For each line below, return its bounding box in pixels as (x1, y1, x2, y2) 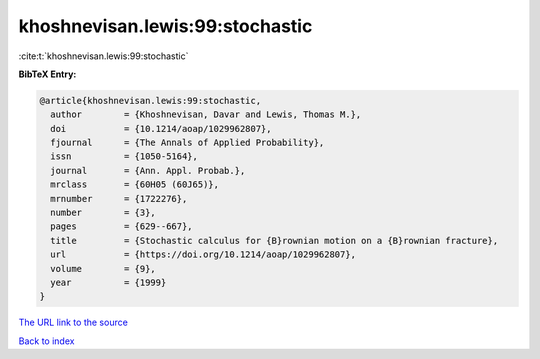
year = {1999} (50, 277, 167, 288)
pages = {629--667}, (50, 221, 194, 232)
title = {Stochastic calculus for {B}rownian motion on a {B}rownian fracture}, (50, 235, 499, 246)
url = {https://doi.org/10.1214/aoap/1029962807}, (50, 249, 357, 260)
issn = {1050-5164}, (50, 151, 199, 162)
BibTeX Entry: (18, 68, 77, 80)
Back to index (18, 335, 75, 347)
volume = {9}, (50, 263, 157, 274)
